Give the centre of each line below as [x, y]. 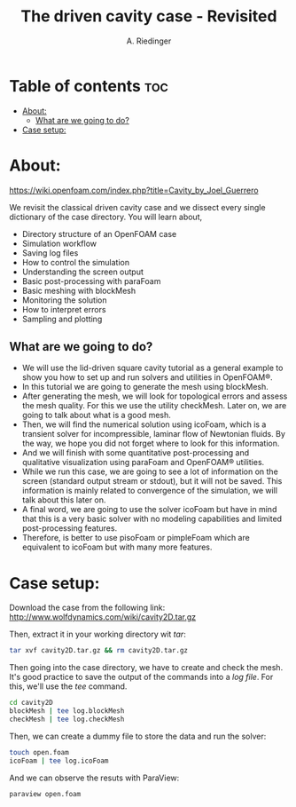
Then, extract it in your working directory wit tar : [97, 634]
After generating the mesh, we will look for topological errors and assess [155, 396]
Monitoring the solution [64, 300]
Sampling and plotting [62, 319]
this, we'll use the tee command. [68, 686]
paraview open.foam [45, 794]
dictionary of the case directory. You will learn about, [105, 217]
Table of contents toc [89, 86]
